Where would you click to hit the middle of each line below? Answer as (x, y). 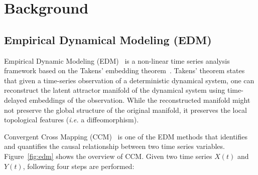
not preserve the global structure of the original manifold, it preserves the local (125, 110)
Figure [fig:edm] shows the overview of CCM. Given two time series (108, 156)
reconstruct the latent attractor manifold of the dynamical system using (115, 90)
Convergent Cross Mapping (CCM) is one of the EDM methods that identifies (126, 136)
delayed (16, 100)
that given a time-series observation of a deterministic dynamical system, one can (129, 80)
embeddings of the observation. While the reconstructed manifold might (140, 100)
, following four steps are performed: (79, 166)
